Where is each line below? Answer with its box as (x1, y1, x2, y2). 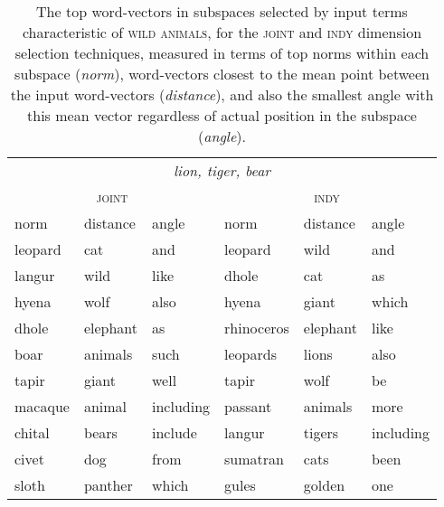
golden (303, 474, 345, 495)
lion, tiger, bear (173, 160, 271, 181)
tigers (303, 422, 339, 443)
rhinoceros (224, 317, 289, 338)
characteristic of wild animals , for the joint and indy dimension (22, 22, 422, 42)
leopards (224, 343, 277, 364)
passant (224, 396, 272, 417)
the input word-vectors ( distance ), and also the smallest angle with (10, 84, 434, 105)
